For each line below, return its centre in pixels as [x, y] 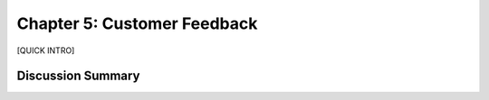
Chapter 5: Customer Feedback [137, 23]
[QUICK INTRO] [46, 50]
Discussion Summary [78, 76]
